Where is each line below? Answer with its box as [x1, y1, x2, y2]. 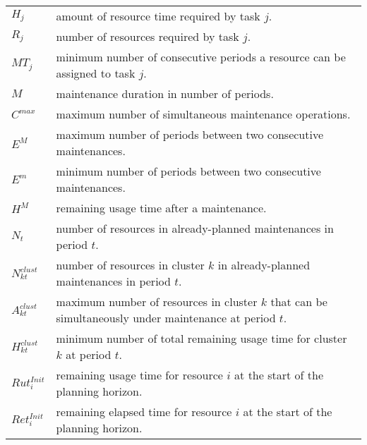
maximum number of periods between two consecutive [56, 126, 324, 142]
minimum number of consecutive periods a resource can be [56, 49, 346, 65]
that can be [270, 293, 327, 310]
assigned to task [56, 65, 136, 81]
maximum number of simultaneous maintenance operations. [56, 106, 351, 122]
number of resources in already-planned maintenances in [56, 220, 334, 236]
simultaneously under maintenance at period [56, 310, 276, 326]
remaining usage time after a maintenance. [56, 200, 267, 216]
